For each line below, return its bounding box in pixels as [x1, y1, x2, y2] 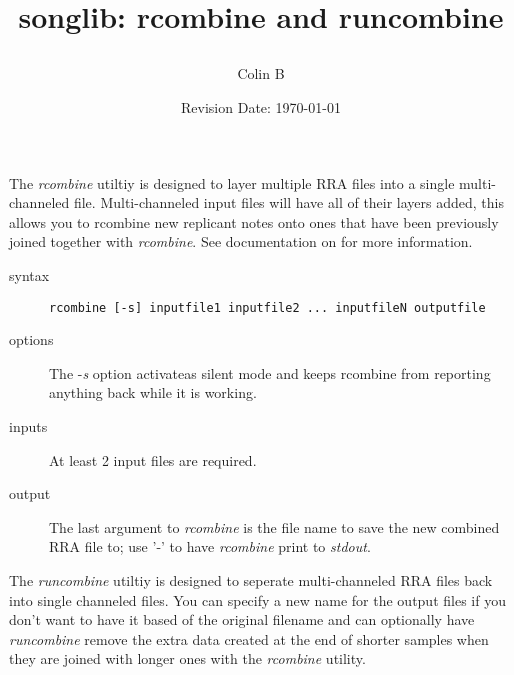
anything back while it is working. [49, 382, 257, 403]
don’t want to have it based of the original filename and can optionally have [9, 609, 475, 630]
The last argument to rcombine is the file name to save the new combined [49, 516, 500, 537]
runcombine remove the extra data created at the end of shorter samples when [9, 628, 489, 649]
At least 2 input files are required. [49, 449, 257, 470]
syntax [9, 264, 50, 285]
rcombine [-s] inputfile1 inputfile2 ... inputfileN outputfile [49, 300, 486, 315]
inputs [9, 415, 48, 436]
